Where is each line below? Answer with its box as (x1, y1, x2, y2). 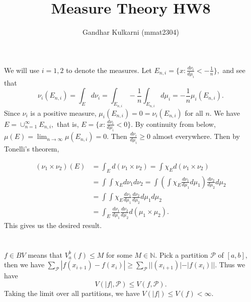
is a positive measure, (30, 107, 97, 118)
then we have (4, 259, 45, 270)
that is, (56, 118, 79, 129)
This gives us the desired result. (4, 219, 102, 230)
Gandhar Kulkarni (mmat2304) (82, 27, 179, 37)
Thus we (219, 259, 245, 270)
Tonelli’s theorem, (4, 143, 59, 154)
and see (222, 64, 245, 75)
